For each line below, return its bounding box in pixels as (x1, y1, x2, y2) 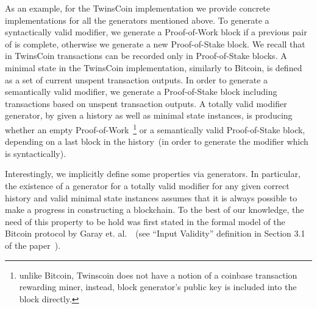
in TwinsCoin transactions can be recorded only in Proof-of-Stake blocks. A (5, 49, 287, 62)
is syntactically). (5, 147, 66, 159)
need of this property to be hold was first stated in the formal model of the (5, 215, 285, 227)
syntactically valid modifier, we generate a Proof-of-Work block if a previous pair (5, 26, 307, 38)
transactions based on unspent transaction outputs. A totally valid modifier (5, 97, 287, 109)
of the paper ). (5, 238, 61, 251)
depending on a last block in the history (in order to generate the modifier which (5, 135, 308, 148)
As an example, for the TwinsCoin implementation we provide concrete (5, 2, 271, 14)
